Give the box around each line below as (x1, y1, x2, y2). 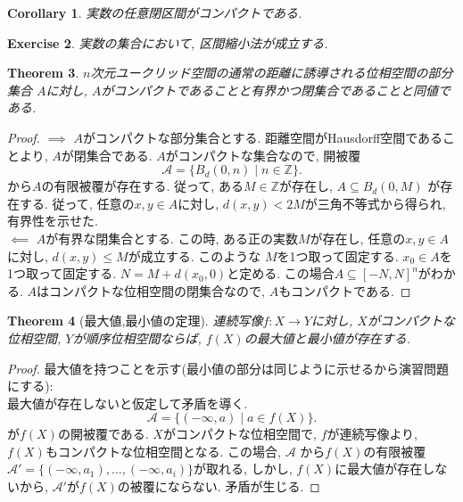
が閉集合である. (61, 145, 153, 164)
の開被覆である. (57, 424, 149, 443)
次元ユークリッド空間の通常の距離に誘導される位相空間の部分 (90, 63, 453, 82)
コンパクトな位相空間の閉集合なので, (49, 281, 265, 300)
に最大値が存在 (335, 459, 423, 478)
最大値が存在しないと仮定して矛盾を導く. (7, 393, 248, 412)
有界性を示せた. (7, 211, 98, 230)
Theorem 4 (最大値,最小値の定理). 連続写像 (7, 311, 263, 330)
